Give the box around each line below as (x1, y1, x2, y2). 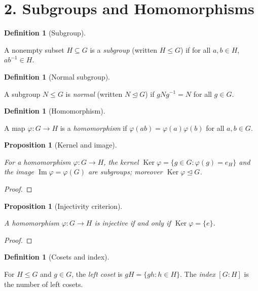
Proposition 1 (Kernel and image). (4, 139, 117, 150)
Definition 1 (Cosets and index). (4, 251, 109, 262)
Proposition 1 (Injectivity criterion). (4, 200, 123, 211)
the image (4, 166, 34, 177)
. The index (180, 269, 215, 279)
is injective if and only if (94, 217, 171, 228)
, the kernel (103, 156, 139, 167)
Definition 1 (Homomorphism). (4, 105, 105, 116)
